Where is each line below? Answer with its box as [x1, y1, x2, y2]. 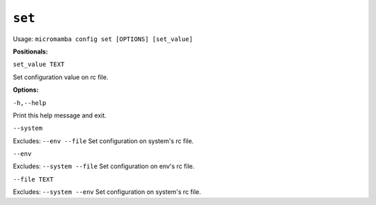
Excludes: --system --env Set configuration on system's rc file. [13, 188, 201, 196]
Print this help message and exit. [13, 111, 107, 120]
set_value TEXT [13, 60, 65, 69]
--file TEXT [13, 175, 54, 183]
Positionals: [13, 47, 48, 56]
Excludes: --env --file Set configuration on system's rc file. [13, 136, 194, 145]
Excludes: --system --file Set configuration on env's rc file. [13, 162, 195, 170]
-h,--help [13, 99, 47, 107]
